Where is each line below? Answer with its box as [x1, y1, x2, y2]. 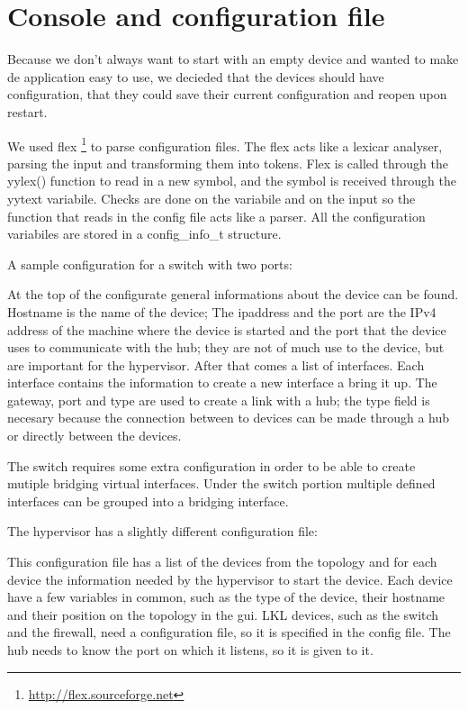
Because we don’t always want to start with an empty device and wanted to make [7, 50, 459, 68]
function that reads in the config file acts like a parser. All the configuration [7, 206, 426, 225]
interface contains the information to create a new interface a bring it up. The [7, 373, 437, 392]
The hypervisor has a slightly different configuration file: [7, 522, 318, 541]
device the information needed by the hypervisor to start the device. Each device [7, 569, 453, 588]
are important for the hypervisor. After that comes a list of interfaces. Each [7, 355, 425, 374]
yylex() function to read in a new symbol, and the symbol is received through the [7, 171, 456, 190]
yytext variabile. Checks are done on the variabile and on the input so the [7, 188, 416, 207]
